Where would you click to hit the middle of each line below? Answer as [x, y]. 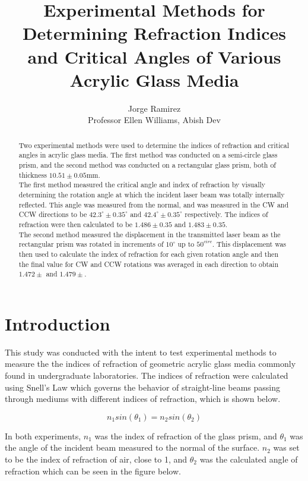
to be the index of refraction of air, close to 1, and [96, 459]
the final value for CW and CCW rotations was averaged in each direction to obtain [149, 264]
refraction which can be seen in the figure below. [93, 471]
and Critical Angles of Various [154, 56]
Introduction [58, 323]
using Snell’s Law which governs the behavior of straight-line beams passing [143, 387]
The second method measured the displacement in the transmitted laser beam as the [150, 234]
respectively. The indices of [226, 214]
